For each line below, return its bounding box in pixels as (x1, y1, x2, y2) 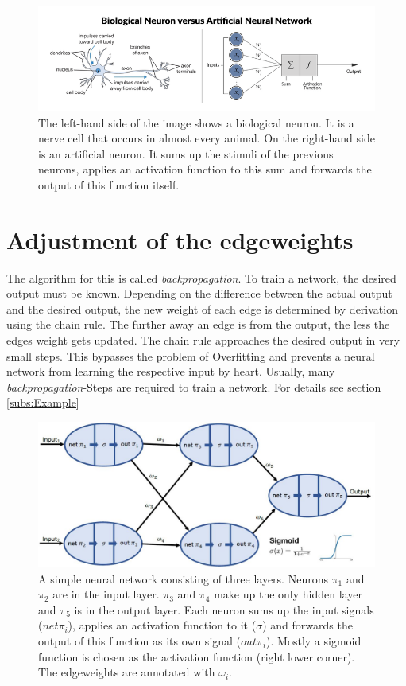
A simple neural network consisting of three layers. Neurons (38, 570, 328, 587)
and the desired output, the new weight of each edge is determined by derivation (6, 300, 398, 317)
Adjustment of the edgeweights (6, 223, 354, 255)
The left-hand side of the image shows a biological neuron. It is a (38, 114, 354, 131)
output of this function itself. (38, 176, 180, 193)
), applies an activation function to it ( (68, 617, 257, 633)
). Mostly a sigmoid (266, 632, 362, 649)
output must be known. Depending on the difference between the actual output (6, 285, 392, 302)
